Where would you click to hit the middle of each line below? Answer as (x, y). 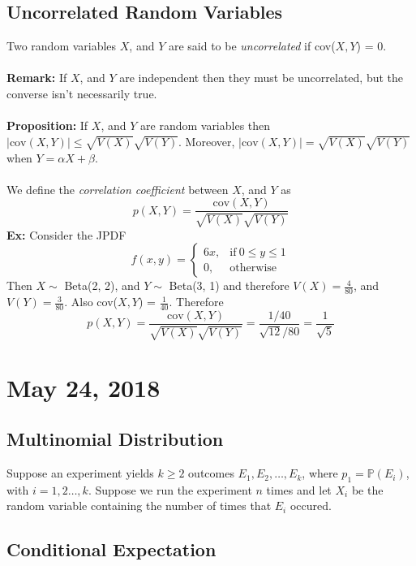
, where (320, 473)
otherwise (253, 268)
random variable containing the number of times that (139, 506)
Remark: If (37, 78)
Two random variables (62, 46)
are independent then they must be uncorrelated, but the (262, 78)
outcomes (211, 473)
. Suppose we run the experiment (170, 489)
